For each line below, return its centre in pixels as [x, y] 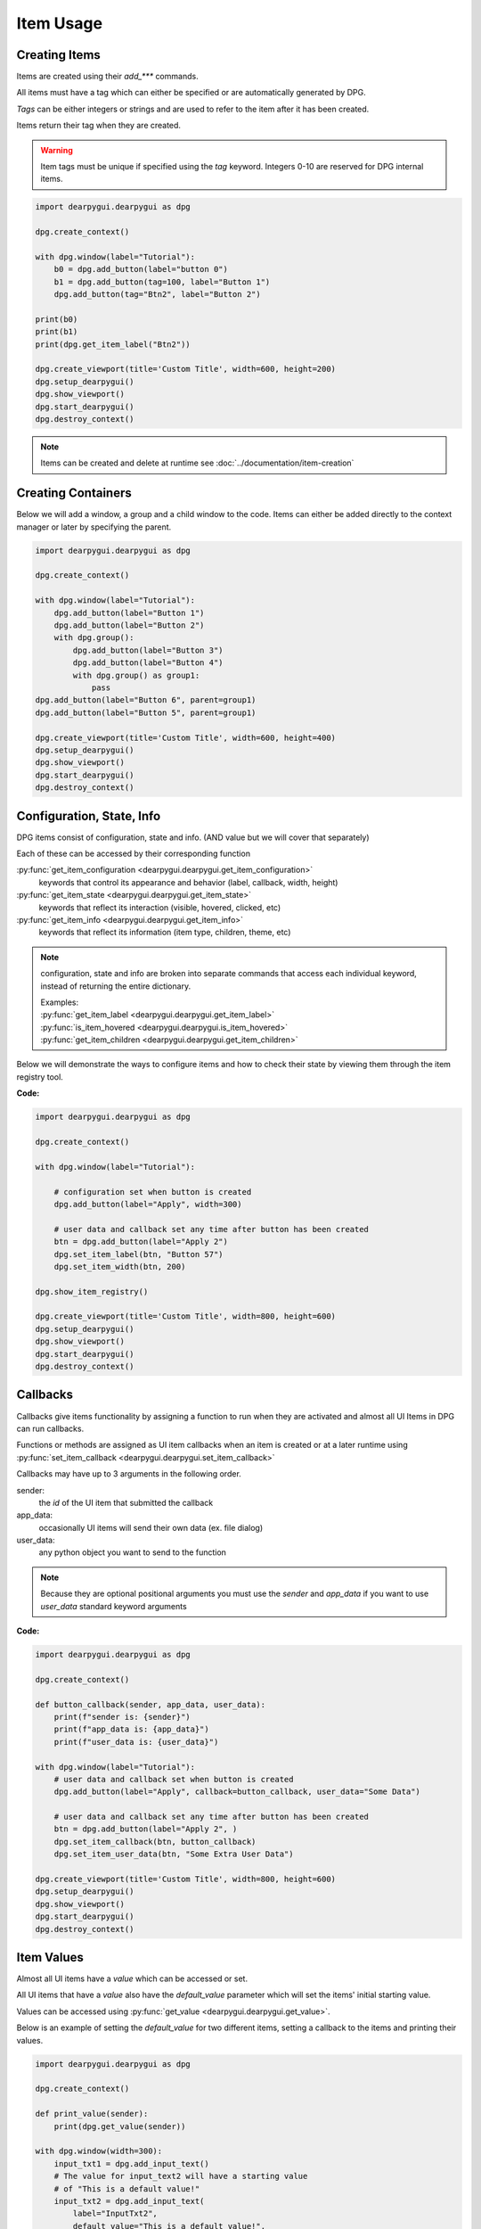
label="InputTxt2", [115, 2214]
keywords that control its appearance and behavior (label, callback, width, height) [188, 882]
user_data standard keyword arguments [114, 1606]
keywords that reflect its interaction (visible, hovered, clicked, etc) [160, 907]
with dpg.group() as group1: [136, 675]
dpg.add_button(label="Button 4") [148, 663]
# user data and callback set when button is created [174, 1779]
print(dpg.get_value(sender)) [120, 2126]
